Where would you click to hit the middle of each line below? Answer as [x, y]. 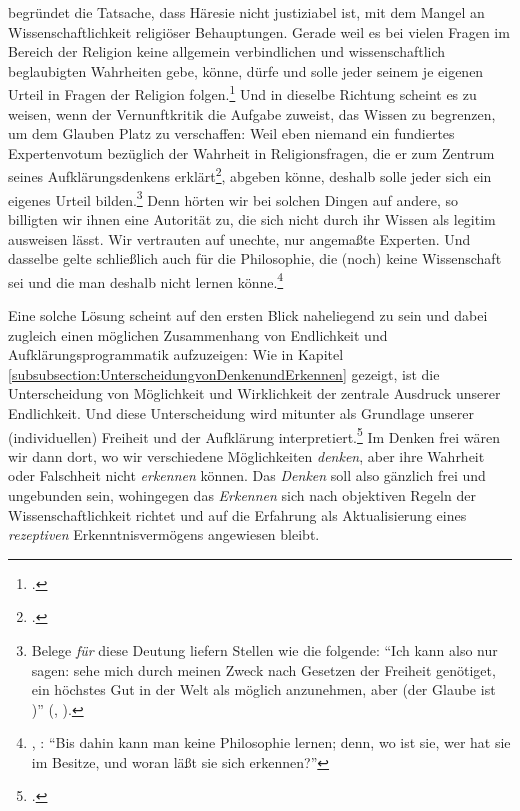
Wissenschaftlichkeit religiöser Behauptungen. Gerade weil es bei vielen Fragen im [259, 31]
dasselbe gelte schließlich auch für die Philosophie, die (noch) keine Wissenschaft [255, 258]
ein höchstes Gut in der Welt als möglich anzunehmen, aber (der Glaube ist [263, 689]
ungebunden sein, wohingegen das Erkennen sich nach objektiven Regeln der [242, 494]
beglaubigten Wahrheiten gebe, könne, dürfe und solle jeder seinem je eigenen [246, 70]
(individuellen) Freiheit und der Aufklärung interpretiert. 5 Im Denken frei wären [254, 435]
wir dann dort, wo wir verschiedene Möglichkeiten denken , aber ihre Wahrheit [246, 455]
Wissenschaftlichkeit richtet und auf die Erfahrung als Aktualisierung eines [237, 514]
